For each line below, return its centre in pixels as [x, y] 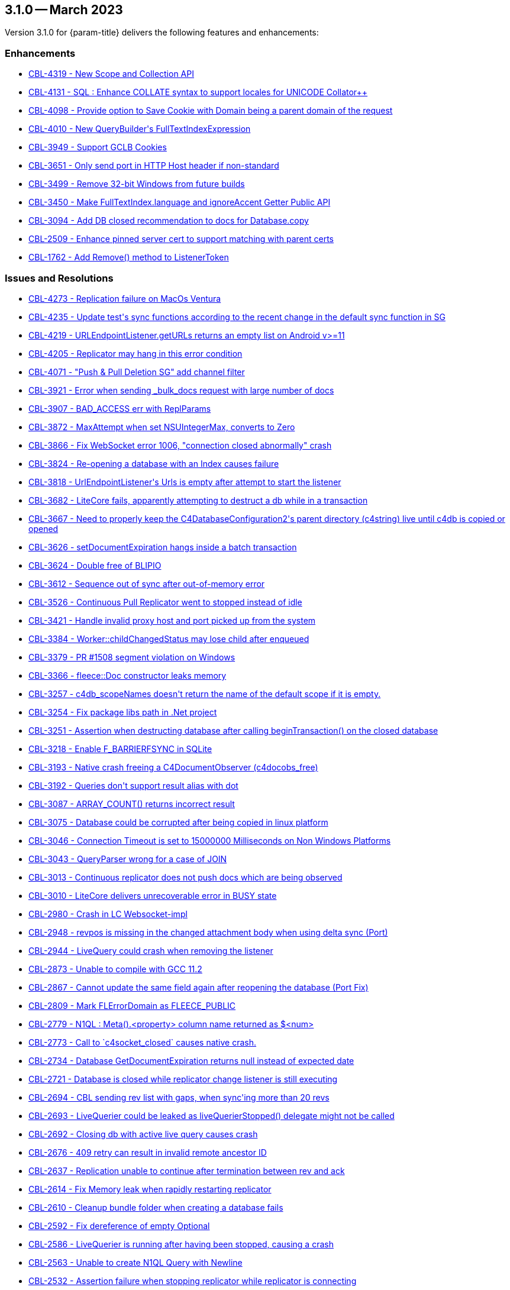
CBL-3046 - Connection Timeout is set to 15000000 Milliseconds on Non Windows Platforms [210, 840]
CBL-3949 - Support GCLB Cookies [98, 147]
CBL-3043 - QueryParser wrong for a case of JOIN [128, 859]
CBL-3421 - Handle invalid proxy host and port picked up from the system [172, 620]
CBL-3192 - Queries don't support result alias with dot [133, 785]
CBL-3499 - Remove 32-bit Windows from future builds [137, 184]
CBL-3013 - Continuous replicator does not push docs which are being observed [185, 877]
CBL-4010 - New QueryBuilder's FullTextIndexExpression [140, 129]
